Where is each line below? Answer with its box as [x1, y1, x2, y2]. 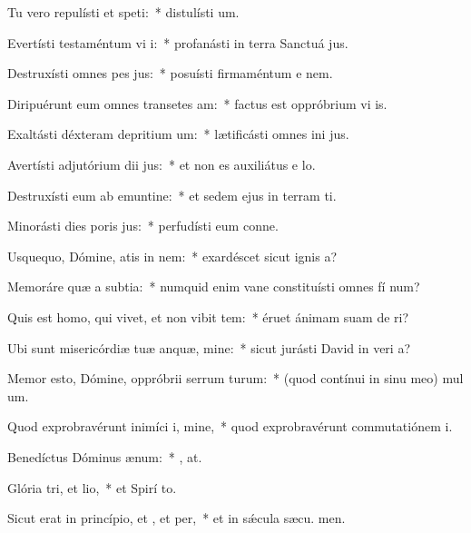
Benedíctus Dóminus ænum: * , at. [7, 447, 202, 466]
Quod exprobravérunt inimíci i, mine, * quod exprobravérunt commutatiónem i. [7, 417, 453, 436]
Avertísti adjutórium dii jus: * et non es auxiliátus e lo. [7, 154, 316, 173]
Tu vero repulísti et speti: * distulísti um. [7, 3, 240, 21]
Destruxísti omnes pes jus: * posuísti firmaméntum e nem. [7, 64, 333, 83]
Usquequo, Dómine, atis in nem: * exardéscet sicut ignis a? [7, 246, 338, 265]
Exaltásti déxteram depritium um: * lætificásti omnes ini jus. [7, 124, 349, 143]
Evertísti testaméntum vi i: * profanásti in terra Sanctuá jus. [7, 33, 348, 52]
